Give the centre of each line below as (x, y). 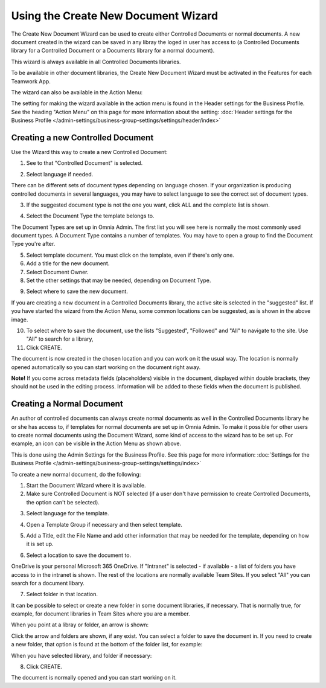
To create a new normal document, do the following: (76, 474)
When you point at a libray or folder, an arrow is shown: (80, 625)
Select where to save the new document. (77, 291)
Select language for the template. (68, 513)
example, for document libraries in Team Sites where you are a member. (101, 614)
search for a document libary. (48, 583)
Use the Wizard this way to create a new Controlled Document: (90, 152)
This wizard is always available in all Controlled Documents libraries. (96, 62)
